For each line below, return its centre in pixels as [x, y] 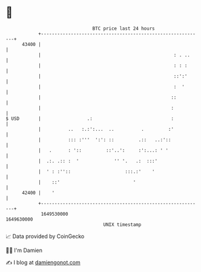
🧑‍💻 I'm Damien [24, 250]
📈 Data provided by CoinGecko [45, 236]
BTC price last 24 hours [124, 28]
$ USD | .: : [90, 118]
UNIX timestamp [122, 224]
